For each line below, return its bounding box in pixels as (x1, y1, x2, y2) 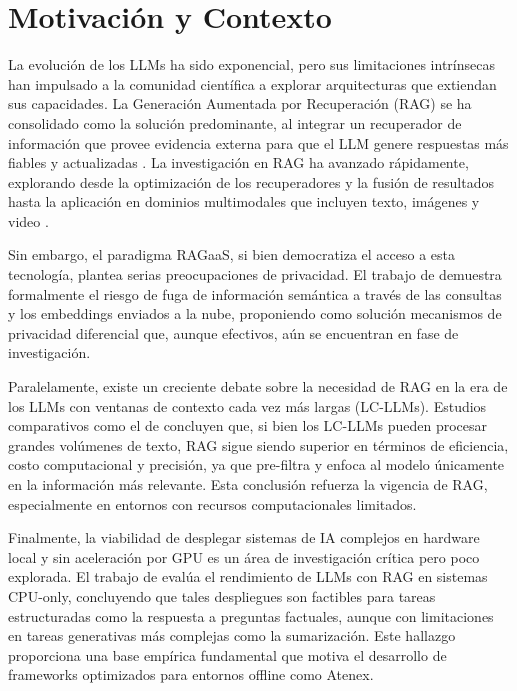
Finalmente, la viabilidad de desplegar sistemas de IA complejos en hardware (8, 527, 480, 548)
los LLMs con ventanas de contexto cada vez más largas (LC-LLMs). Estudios (8, 395, 487, 416)
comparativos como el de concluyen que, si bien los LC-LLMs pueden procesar (8, 415, 487, 436)
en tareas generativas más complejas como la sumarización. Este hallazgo (8, 625, 456, 646)
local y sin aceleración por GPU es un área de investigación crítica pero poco (8, 546, 480, 567)
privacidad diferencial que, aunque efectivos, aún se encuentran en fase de (8, 322, 459, 343)
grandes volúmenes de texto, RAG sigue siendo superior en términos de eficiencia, (8, 434, 509, 455)
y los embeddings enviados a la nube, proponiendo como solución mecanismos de (8, 303, 502, 324)
